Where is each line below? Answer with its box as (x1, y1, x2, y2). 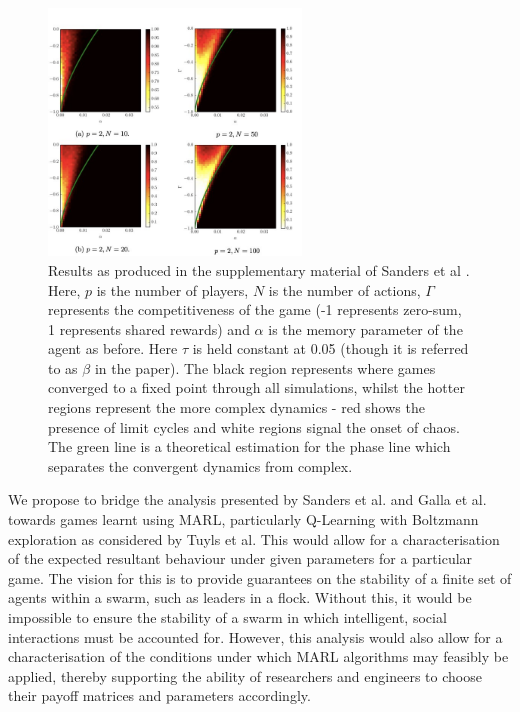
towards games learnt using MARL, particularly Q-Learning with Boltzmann (8, 509, 479, 530)
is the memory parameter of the (268, 318, 463, 339)
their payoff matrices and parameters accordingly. (8, 685, 311, 706)
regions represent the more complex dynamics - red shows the (48, 397, 425, 418)
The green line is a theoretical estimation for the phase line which (48, 436, 451, 457)
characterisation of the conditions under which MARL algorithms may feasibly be (8, 646, 509, 667)
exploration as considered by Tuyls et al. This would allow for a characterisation (8, 528, 500, 549)
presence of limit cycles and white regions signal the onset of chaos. (48, 416, 460, 437)
